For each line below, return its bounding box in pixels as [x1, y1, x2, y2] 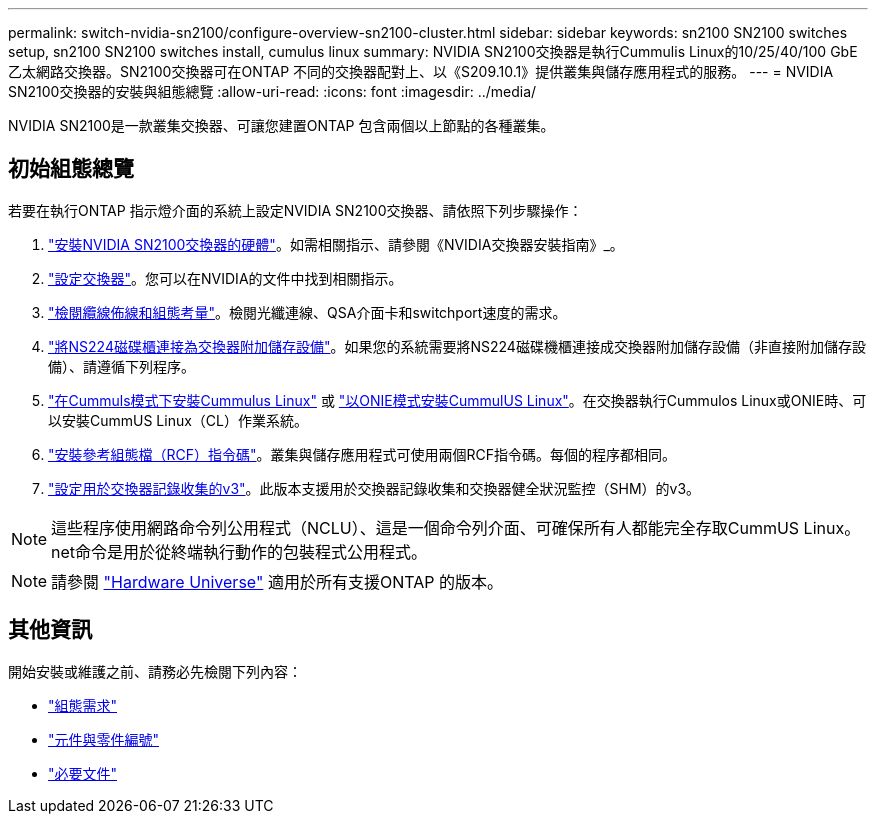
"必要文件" [48, 764, 118, 782]
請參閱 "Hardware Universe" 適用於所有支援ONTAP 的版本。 [51, 571, 503, 592]
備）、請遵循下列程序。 [48, 357, 195, 375]
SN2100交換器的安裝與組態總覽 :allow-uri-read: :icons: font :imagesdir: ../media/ [8, 83, 537, 100]
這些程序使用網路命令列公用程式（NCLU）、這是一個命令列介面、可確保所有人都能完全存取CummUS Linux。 [51, 517, 861, 538]
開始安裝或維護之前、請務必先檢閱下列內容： [8, 662, 302, 680]
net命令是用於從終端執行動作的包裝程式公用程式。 [51, 541, 428, 562]
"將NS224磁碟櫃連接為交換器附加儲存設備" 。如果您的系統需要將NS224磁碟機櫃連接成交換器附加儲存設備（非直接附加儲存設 [48, 337, 866, 355]
